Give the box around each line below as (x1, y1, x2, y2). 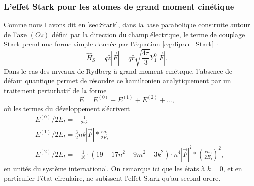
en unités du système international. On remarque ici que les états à (4, 163, 205, 173)
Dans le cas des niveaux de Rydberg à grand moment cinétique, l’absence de (4, 66, 233, 76)
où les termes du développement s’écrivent (4, 103, 130, 113)
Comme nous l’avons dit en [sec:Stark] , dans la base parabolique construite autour (4, 20, 250, 30)
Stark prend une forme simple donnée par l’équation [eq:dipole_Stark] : (4, 39, 218, 49)
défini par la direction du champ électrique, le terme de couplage (52, 29, 245, 39)
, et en (223, 163, 242, 173)
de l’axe (4, 29, 27, 39)
